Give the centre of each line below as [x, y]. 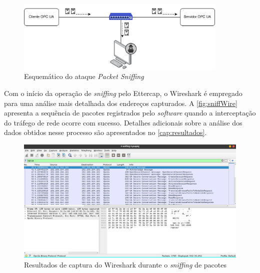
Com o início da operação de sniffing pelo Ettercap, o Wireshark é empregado [123, 93]
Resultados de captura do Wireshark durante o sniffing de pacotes [125, 265]
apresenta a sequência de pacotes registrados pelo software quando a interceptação [130, 113]
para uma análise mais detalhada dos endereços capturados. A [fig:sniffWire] [121, 103]
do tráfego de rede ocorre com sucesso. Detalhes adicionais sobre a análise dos [123, 122]
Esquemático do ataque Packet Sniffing [84, 76]
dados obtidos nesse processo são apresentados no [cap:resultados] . [105, 132]
